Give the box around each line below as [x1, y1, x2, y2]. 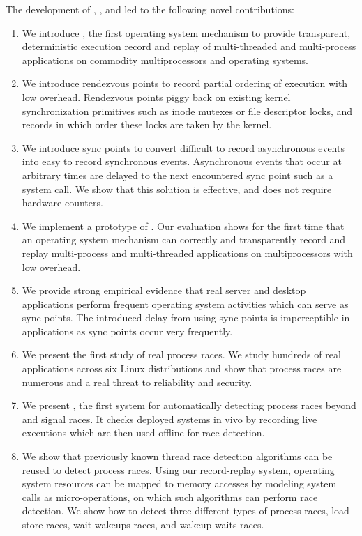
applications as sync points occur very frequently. [22, 323, 233, 338]
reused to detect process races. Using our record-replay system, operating [22, 462, 335, 477]
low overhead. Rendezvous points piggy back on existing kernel [22, 89, 291, 104]
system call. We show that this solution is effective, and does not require [22, 181, 332, 196]
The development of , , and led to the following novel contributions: [6, 2, 294, 16]
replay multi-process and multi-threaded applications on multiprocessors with [22, 245, 353, 260]
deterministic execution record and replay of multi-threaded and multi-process [22, 39, 356, 54]
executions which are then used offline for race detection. [22, 425, 265, 440]
